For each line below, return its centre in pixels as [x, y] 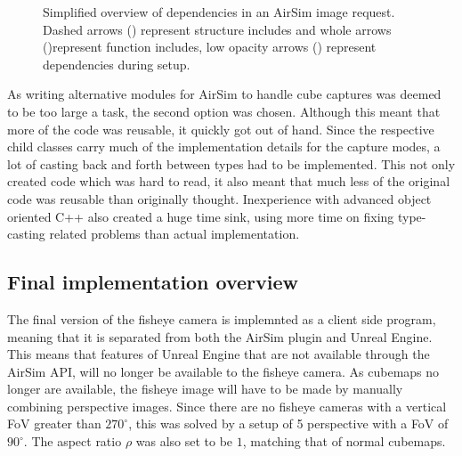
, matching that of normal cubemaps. [344, 441]
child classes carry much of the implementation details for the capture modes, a [224, 147]
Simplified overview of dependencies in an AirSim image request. [219, 12]
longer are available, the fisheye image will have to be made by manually [205, 389]
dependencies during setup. [117, 64]
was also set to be [184, 441]
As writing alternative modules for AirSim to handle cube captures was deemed [224, 94]
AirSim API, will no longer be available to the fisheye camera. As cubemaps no [223, 371]
